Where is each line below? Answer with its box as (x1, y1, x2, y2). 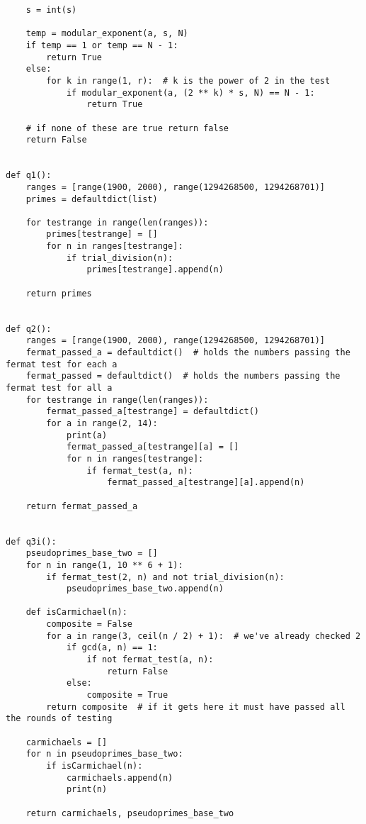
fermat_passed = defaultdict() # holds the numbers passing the (25, 371, 341, 382)
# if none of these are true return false (25, 123, 229, 133)
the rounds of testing (6, 713, 113, 724)
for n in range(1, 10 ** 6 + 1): (25, 559, 183, 570)
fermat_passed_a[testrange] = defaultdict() (46, 406, 259, 417)
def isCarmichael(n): (25, 607, 127, 618)
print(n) (66, 784, 108, 795)
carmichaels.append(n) (66, 772, 173, 783)
